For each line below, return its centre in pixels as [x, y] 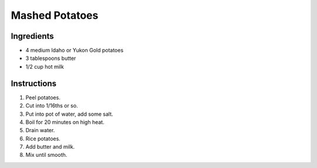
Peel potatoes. [43, 98]
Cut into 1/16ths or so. [52, 106]
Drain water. [40, 130]
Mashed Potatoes [55, 15]
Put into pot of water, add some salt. [70, 114]
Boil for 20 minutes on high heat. [65, 122]
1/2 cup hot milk [45, 66]
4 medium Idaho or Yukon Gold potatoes [75, 51]
